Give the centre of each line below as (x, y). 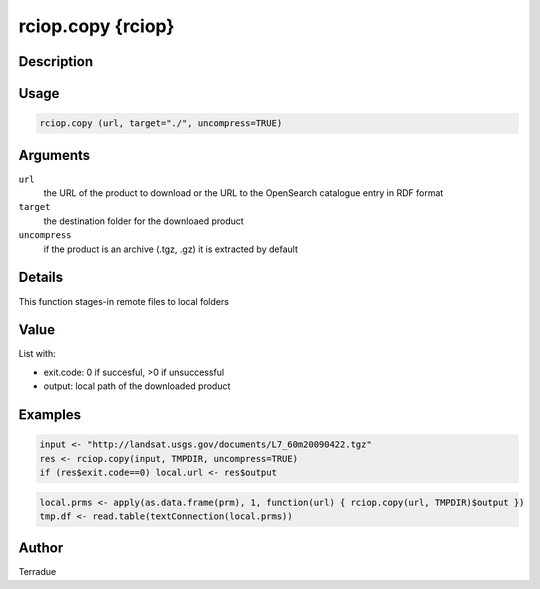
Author (41, 548)
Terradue (37, 572)
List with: (37, 354)
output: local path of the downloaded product (137, 386)
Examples (50, 415)
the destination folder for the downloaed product (143, 221)
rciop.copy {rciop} (96, 26)
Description (56, 61)
